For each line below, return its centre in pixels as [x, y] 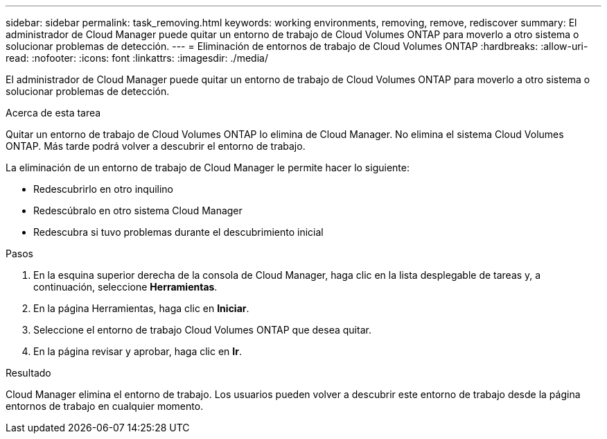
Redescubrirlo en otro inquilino [104, 189]
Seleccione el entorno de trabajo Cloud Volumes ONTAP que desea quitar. [202, 330]
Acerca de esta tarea [53, 113]
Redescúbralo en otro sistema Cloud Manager [138, 210]
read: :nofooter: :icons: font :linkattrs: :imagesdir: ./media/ [137, 58]
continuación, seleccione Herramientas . [125, 287]
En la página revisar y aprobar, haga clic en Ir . [138, 351]
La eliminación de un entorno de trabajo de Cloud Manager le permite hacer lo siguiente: [208, 167]
